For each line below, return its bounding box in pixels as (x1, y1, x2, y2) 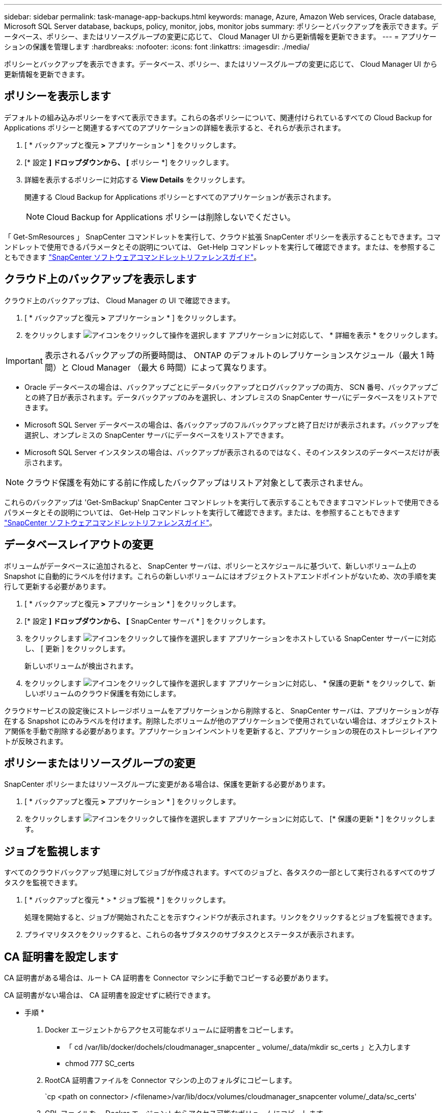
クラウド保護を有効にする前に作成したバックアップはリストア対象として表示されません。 (26, 477, 368, 488)
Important (6, 355, 43, 366)
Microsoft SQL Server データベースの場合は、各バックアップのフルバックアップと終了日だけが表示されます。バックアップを (24, 420, 440, 429)
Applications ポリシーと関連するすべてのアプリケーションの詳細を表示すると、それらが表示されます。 (4, 123, 345, 132)
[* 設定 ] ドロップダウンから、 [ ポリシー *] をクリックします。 (24, 157, 233, 167)
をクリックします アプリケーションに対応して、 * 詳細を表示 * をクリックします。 (24, 330, 442, 339)
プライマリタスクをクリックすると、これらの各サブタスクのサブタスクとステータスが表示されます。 (24, 930, 359, 939)
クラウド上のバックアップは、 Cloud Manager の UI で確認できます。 (4, 296, 234, 305)
